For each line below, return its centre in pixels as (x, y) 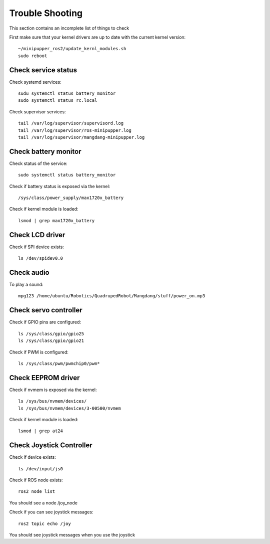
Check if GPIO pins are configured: (45, 322)
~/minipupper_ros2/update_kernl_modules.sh (72, 49)
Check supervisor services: (37, 112)
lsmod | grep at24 (41, 431)
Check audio (29, 273)
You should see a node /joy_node (43, 503)
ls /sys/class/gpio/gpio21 (51, 341)
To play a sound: (26, 285)
